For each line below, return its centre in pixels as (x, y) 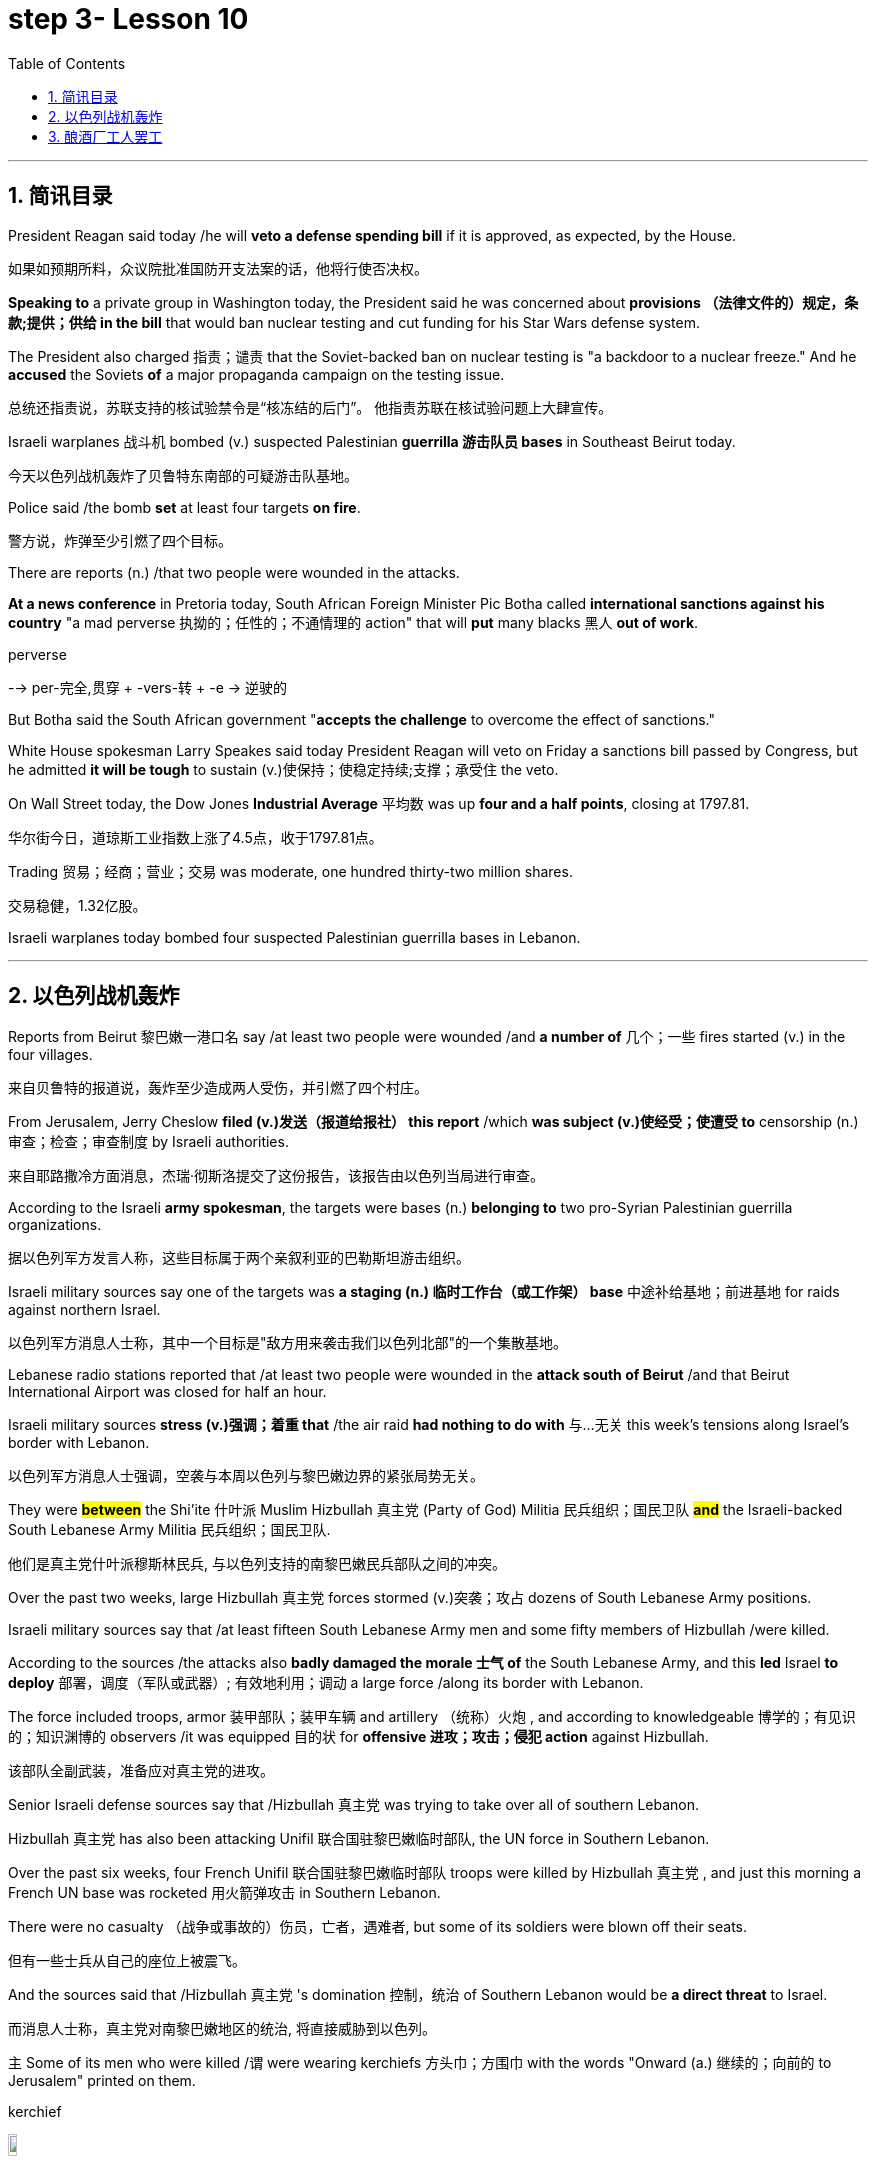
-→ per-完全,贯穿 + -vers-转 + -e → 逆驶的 (148, 687)
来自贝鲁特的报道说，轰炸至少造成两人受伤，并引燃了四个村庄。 (218, 1088)
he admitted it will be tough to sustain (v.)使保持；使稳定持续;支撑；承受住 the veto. (283, 769)
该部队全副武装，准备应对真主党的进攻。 (141, 1771)
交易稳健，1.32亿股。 (77, 905)
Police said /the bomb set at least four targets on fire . (184, 507)
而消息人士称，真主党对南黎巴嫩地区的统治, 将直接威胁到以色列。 (222, 2029)
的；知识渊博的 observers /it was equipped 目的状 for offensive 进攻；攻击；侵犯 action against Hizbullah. (358, 1737)
